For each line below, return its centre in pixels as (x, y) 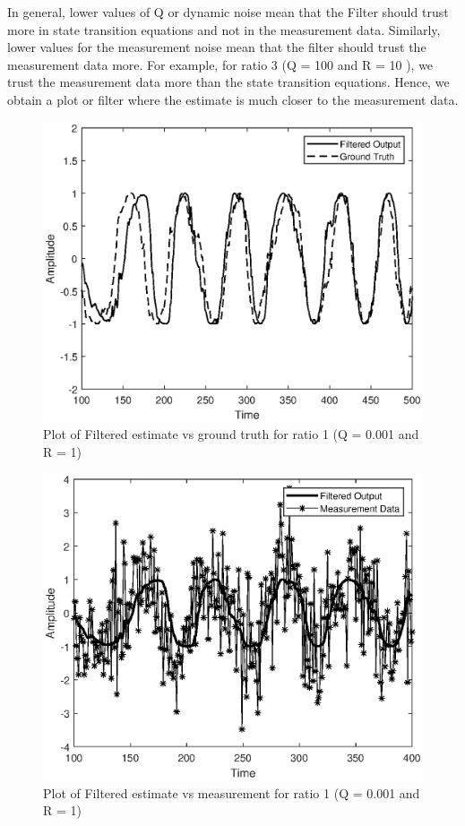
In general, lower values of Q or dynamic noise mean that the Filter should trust (228, 12)
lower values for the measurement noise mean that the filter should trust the (217, 47)
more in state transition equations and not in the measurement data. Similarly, (224, 29)
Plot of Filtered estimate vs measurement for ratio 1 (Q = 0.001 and (232, 792)
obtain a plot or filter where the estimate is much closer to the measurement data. (233, 99)
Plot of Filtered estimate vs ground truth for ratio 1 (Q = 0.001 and (231, 434)
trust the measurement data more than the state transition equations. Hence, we (228, 82)
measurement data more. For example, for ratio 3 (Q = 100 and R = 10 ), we (220, 64)
